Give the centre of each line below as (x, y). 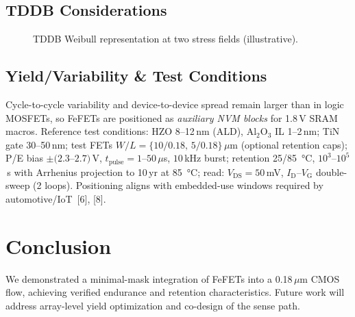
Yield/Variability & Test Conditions (136, 76)
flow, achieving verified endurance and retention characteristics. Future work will (175, 292)
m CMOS (320, 278)
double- (331, 172)
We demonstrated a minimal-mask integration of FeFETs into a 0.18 (149, 278)
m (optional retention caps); (289, 144)
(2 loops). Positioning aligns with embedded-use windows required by (178, 185)
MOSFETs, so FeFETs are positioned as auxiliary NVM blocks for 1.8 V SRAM (172, 117)
